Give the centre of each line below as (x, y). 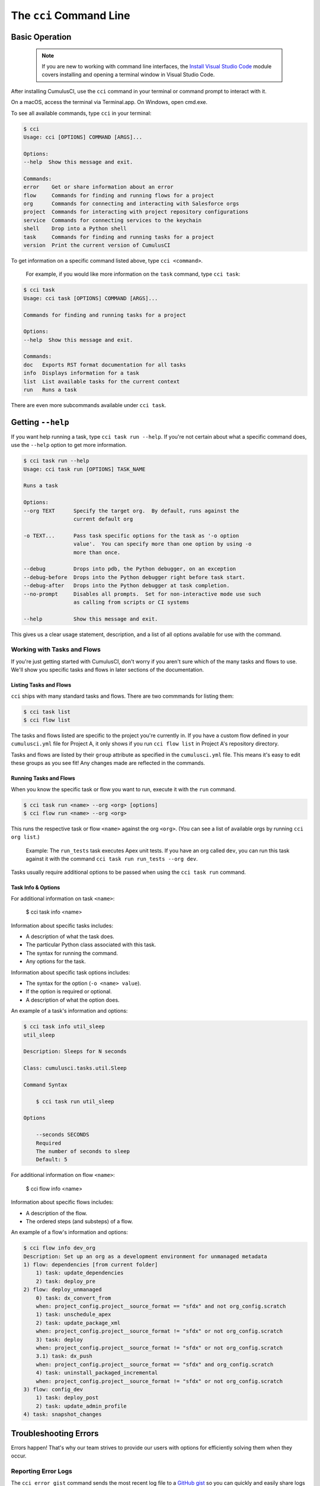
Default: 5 (52, 1160)
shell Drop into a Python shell (75, 229)
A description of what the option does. (73, 1000)
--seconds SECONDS (63, 1135)
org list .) (25, 837)
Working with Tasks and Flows (56, 650)
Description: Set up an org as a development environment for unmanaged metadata (145, 1256)
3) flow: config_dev (53, 1389)
